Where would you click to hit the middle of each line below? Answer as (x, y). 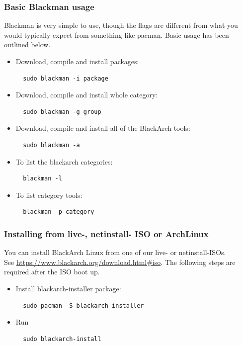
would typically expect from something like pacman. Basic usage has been (117, 35)
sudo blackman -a (51, 145)
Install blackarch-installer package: (68, 288)
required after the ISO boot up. (52, 272)
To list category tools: (49, 195)
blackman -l (42, 179)
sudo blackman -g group (62, 112)
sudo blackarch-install (62, 339)
